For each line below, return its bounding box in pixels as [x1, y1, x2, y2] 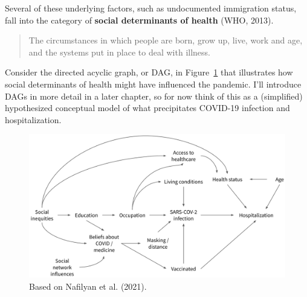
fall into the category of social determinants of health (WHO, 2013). [5, 13, 274, 26]
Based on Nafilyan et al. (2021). [29, 279, 147, 292]
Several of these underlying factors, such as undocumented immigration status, [5, 2, 297, 14]
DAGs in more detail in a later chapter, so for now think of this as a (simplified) [5, 89, 303, 102]
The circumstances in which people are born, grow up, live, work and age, [28, 34, 303, 46]
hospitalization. [5, 113, 62, 126]
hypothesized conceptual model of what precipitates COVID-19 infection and [5, 101, 290, 114]
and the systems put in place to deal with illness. [28, 45, 210, 58]
